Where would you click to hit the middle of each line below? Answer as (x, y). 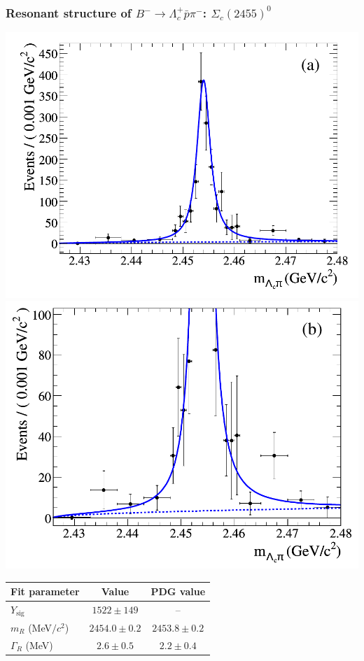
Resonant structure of (69, 12)
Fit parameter (45, 591)
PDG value (178, 591)
